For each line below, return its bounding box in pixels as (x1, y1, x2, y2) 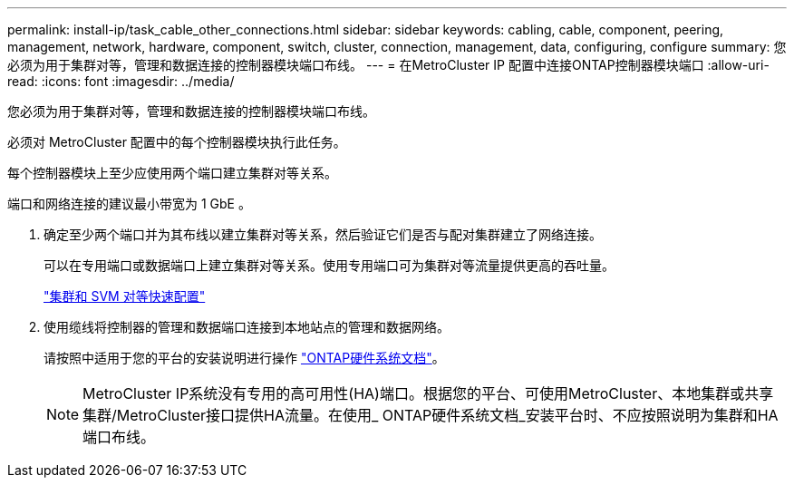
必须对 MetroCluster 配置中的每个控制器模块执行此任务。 (7, 134, 346, 150)
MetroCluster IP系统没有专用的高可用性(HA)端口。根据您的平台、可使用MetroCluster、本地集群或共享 (82, 384, 774, 403)
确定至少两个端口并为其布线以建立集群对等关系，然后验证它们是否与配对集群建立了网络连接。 (44, 227, 602, 242)
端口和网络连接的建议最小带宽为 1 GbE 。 (7, 196, 251, 211)
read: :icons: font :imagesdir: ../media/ (7, 73, 235, 89)
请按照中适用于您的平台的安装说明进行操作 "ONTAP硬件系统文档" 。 (44, 350, 445, 365)
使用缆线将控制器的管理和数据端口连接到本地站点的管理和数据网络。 (44, 319, 450, 335)
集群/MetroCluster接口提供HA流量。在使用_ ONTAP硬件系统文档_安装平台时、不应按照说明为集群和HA (82, 406, 779, 424)
